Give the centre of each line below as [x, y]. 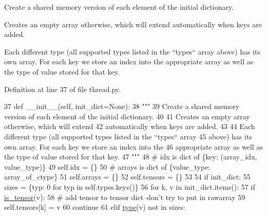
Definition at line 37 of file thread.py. [62, 89]
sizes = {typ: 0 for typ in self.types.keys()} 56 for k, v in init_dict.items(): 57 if [130, 186]
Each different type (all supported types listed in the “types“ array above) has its [132, 51]
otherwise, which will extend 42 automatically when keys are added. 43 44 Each [130, 126]
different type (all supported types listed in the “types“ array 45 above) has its [128, 136]
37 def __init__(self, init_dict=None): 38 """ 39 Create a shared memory [122, 106]
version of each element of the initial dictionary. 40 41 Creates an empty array [127, 116]
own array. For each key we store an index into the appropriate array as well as [129, 61]
